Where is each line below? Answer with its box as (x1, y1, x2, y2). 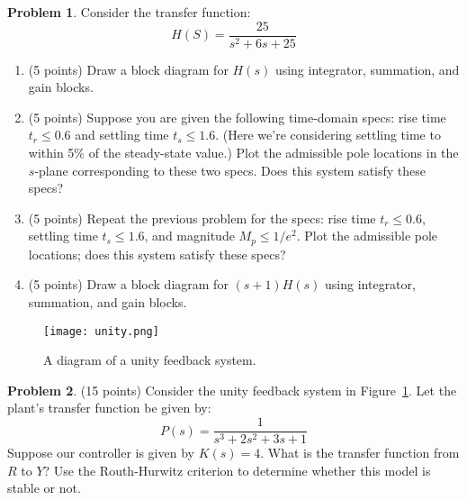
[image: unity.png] (43, 324, 159, 338)
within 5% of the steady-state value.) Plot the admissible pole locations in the (28, 143, 459, 162)
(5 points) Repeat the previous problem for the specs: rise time (28, 208, 376, 227)
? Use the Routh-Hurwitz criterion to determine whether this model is (43, 460, 431, 479)
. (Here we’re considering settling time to (215, 125, 441, 144)
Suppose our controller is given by (7, 443, 194, 462)
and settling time (75, 125, 169, 144)
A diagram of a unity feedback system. (43, 350, 256, 369)
